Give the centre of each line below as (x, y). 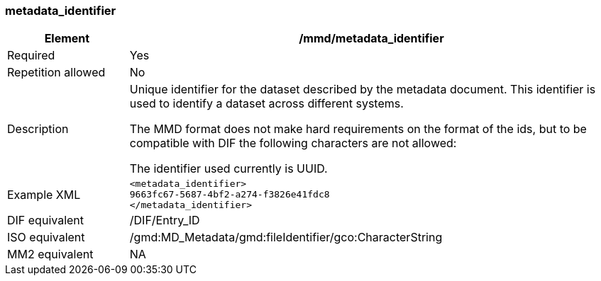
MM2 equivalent (50, 254)
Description (38, 129)
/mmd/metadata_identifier (371, 39)
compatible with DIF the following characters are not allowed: (293, 143)
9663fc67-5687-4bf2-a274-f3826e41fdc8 (230, 195)
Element (67, 39)
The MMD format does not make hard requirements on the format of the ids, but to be (358, 129)
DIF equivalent (46, 220)
